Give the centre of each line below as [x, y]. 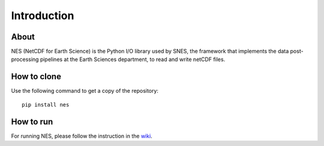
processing [25, 59]
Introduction [43, 16]
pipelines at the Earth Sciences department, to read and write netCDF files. [133, 59]
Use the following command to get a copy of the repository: [85, 91]
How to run [32, 122]
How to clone [36, 77]
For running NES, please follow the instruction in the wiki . [82, 136]
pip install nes [46, 104]
